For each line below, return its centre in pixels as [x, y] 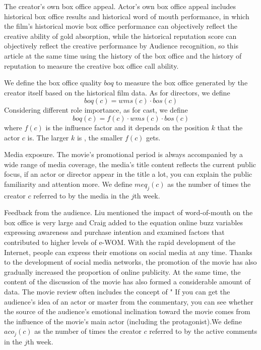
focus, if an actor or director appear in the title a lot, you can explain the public [128, 174]
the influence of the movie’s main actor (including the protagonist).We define [123, 321]
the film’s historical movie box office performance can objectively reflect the [121, 26]
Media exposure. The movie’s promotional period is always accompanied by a [124, 154]
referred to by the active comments [203, 331]
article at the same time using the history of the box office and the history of [123, 55]
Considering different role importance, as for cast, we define [96, 110]
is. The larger [48, 137]
